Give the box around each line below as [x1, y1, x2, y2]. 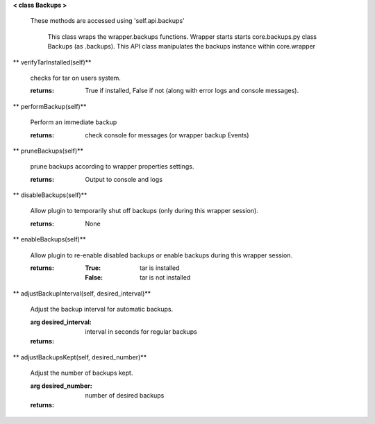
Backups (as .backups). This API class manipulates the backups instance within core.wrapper [47, 42, 316, 51]
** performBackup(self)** [12, 102, 87, 110]
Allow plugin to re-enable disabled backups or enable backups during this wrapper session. [30, 251, 293, 260]
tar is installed [140, 264, 180, 272]
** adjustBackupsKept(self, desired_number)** [12, 353, 147, 361]
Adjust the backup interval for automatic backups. [30, 305, 174, 314]
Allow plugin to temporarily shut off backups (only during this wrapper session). [30, 207, 258, 215]
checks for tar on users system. [30, 74, 122, 82]
